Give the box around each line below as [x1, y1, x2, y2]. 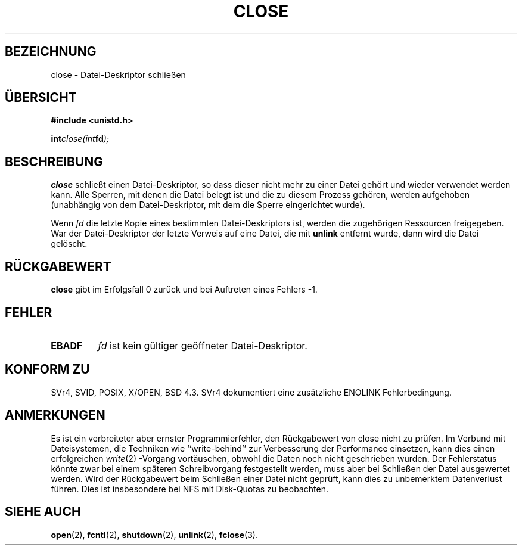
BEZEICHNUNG [5, 44, 97, 60]
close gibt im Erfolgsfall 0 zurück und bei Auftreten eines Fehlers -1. [51, 284, 318, 295]
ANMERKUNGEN [5, 408, 105, 423]
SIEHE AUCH [5, 504, 81, 520]
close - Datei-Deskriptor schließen [51, 69, 186, 80]
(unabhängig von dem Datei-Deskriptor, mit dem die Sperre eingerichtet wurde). [51, 200, 365, 210]
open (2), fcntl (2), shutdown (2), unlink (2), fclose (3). [51, 529, 258, 540]
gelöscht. [51, 238, 88, 249]
